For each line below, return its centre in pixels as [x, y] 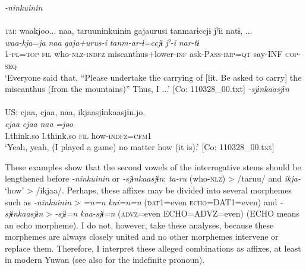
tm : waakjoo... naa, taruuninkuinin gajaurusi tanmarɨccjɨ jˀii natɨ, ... [129, 31]
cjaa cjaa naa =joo [39, 123]
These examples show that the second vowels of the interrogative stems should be [153, 166]
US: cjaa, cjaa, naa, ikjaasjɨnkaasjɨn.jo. [75, 112]
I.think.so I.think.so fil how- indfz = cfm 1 [78, 135]
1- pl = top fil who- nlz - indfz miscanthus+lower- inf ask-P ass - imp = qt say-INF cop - [153, 54]
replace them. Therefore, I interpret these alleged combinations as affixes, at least [153, 248]
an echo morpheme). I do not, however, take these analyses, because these [139, 225]
